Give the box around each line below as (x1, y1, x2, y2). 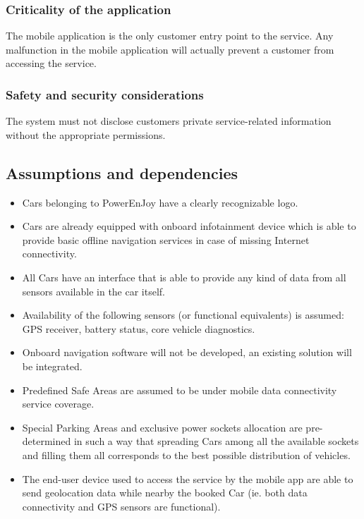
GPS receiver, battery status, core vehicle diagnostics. (22, 321, 255, 336)
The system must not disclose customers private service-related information (6, 114, 332, 128)
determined (22, 434, 71, 448)
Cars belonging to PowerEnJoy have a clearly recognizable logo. (22, 195, 298, 209)
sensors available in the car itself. (22, 283, 165, 298)
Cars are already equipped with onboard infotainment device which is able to (22, 219, 356, 233)
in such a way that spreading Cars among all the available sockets (73, 434, 359, 448)
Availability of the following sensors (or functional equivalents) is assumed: (22, 307, 344, 322)
